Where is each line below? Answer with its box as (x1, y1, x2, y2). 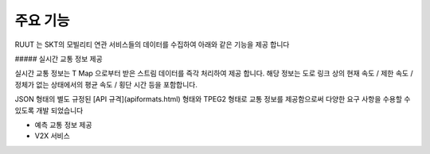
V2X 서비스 (34, 131, 71, 141)
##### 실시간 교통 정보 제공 (14, 54, 104, 64)
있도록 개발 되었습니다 (14, 106, 84, 115)
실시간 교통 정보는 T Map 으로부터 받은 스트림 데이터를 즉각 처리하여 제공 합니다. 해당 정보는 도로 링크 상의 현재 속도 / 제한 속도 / (14, 68, 413, 79)
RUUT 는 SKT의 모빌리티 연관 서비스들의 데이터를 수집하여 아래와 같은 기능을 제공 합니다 (14, 40, 290, 49)
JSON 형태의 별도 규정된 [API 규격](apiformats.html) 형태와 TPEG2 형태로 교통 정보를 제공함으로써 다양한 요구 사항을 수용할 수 (14, 94, 411, 104)
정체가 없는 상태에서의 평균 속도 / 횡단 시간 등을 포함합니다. (14, 79, 198, 89)
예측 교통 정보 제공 (34, 120, 92, 129)
